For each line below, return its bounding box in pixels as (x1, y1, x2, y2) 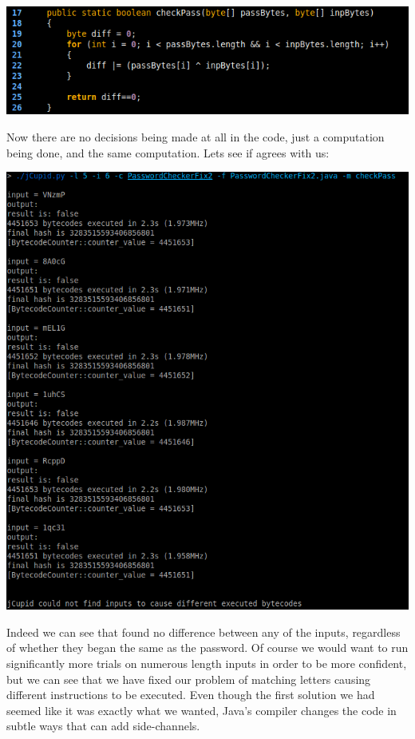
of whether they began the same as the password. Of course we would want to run (6, 639, 409, 656)
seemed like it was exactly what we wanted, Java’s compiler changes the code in (6, 701, 397, 718)
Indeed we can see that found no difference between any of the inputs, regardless (6, 623, 401, 640)
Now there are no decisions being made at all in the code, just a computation (6, 128, 385, 145)
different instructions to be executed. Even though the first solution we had (6, 686, 375, 703)
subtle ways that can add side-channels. (6, 717, 200, 734)
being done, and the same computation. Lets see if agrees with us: (6, 144, 330, 161)
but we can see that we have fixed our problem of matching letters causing (6, 670, 371, 687)
